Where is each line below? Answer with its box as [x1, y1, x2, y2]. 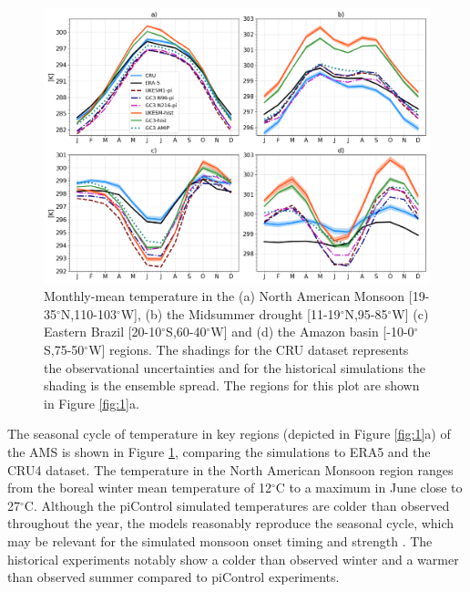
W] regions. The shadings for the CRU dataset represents [88, 340, 409, 359]
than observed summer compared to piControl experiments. [7, 567, 340, 587]
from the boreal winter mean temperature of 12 [7, 478, 271, 497]
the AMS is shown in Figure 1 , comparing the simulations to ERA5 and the [7, 442, 431, 462]
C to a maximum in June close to [275, 478, 463, 497]
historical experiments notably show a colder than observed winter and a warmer [7, 549, 459, 568]
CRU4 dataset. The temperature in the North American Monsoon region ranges [7, 460, 454, 479]
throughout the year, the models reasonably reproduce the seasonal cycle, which [7, 514, 455, 533]
